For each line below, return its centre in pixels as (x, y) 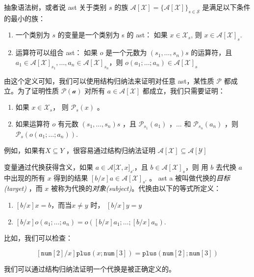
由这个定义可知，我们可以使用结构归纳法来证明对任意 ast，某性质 (109, 80)
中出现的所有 (25, 177)
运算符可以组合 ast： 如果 (57, 52)
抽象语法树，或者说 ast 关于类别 (55, 7)
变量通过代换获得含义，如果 (49, 167)
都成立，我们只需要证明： (184, 90)
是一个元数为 (126, 52)
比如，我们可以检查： (38, 238)
